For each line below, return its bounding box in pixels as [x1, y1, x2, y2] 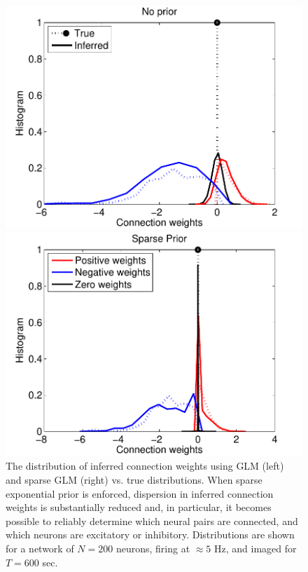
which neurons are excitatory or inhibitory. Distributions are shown [6, 527, 295, 542]
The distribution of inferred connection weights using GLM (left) [6, 458, 284, 473]
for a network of [6, 540, 74, 555]
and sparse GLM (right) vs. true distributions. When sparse [6, 472, 262, 486]
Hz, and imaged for [214, 540, 297, 555]
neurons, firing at [115, 540, 190, 555]
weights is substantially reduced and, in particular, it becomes [6, 500, 272, 515]
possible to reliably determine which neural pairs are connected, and [6, 513, 298, 528]
